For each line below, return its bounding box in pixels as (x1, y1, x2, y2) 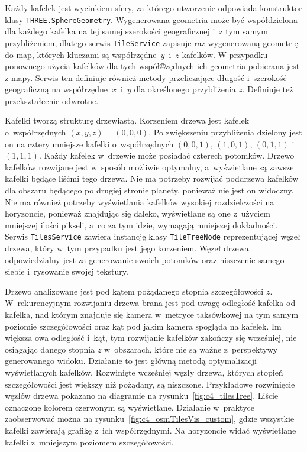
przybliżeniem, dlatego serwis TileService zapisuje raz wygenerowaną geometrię (5, 36, 298, 49)
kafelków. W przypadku (182, 48, 268, 60)
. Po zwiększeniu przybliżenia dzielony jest (148, 126, 302, 138)
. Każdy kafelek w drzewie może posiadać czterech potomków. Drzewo (38, 149, 295, 162)
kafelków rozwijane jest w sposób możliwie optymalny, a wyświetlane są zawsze (5, 160, 294, 173)
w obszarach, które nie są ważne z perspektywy (104, 343, 278, 355)
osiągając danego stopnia (5, 343, 95, 355)
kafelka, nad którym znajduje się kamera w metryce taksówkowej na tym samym (5, 308, 299, 321)
